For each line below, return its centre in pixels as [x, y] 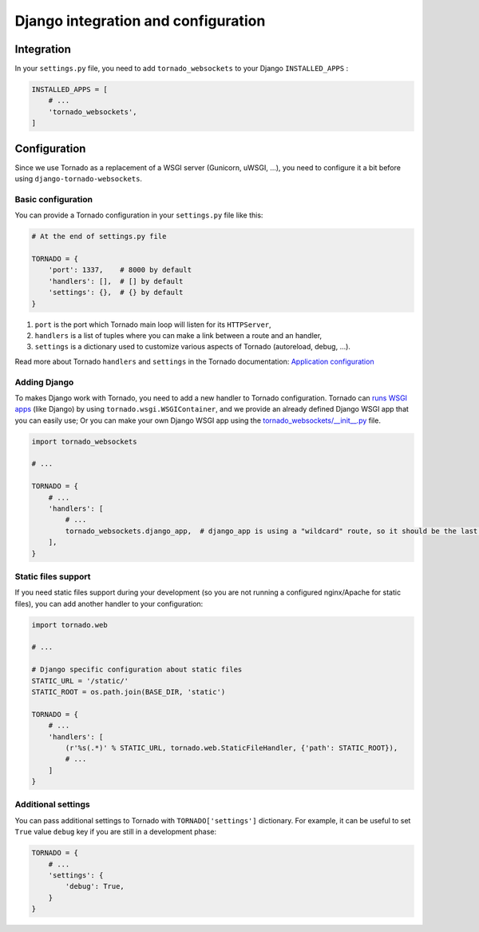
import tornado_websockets [84, 441]
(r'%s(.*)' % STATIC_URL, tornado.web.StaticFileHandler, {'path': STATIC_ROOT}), [232, 748]
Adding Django [44, 382]
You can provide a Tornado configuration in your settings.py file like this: [139, 215]
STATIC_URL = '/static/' [80, 681]
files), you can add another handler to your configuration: [109, 603]
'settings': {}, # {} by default [116, 293]
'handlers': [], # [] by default [116, 281]
